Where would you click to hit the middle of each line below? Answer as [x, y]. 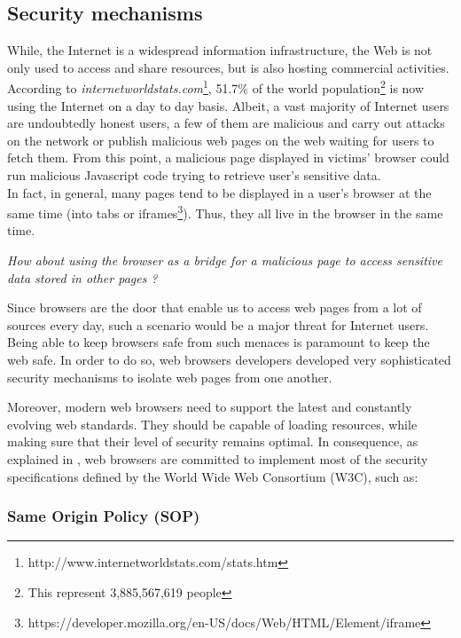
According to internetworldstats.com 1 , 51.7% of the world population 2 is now [216, 87]
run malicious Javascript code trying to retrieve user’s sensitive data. [194, 175]
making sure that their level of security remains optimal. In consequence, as [213, 441]
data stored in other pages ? [82, 277]
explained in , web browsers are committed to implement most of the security [218, 458]
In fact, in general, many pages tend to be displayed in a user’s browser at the [219, 192]
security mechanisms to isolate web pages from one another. [170, 377]
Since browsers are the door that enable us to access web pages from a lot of [215, 307]
